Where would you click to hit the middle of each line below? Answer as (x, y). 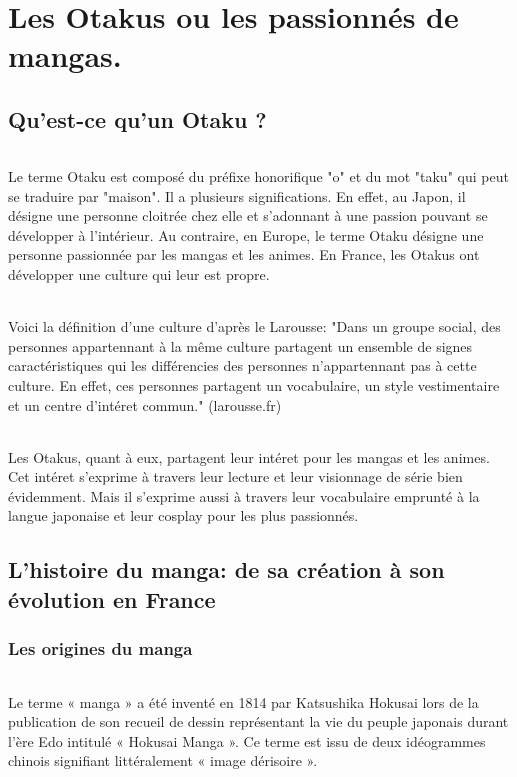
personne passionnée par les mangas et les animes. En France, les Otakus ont (244, 254)
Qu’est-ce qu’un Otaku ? (137, 118)
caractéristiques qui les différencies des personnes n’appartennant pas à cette (242, 365)
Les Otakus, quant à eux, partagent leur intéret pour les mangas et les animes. (249, 456)
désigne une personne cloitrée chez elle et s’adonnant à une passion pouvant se (248, 215)
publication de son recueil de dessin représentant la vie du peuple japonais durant (258, 721)
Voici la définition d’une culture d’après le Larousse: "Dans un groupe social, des (254, 326)
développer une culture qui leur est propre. (139, 273)
